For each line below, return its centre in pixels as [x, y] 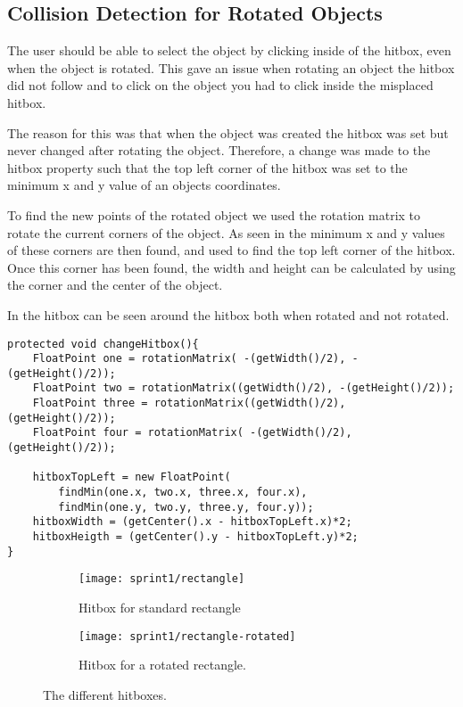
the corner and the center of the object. [115, 285]
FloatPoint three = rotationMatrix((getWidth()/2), [189, 403]
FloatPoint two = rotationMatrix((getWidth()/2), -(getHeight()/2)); [244, 388]
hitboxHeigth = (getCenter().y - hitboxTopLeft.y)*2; [195, 537]
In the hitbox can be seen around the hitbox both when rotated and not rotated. [228, 314]
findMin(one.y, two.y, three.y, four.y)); [186, 507]
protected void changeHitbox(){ [103, 344]
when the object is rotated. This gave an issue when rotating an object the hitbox [231, 67]
